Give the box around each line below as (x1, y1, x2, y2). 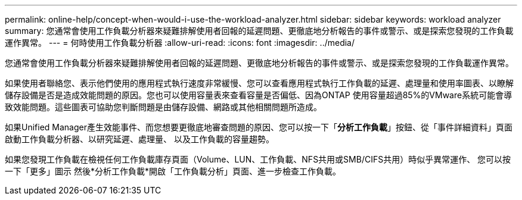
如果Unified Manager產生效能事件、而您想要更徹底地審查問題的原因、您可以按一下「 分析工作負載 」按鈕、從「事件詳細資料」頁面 (5, 122, 512, 132)
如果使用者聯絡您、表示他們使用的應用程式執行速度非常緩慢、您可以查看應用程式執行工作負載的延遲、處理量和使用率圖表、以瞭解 (5, 78, 514, 88)
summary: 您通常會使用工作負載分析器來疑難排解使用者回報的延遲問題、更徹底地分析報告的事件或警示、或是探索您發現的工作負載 (5, 26, 514, 36)
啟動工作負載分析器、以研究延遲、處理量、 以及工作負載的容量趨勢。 (5, 134, 274, 144)
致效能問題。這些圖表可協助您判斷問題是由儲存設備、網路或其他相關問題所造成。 (5, 102, 322, 112)
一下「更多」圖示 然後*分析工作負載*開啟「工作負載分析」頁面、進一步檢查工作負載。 (5, 166, 341, 176)
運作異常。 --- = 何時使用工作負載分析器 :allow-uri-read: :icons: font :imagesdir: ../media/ (5, 37, 355, 48)
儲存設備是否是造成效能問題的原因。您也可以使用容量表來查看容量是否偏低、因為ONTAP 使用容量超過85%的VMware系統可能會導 (5, 90, 512, 100)
